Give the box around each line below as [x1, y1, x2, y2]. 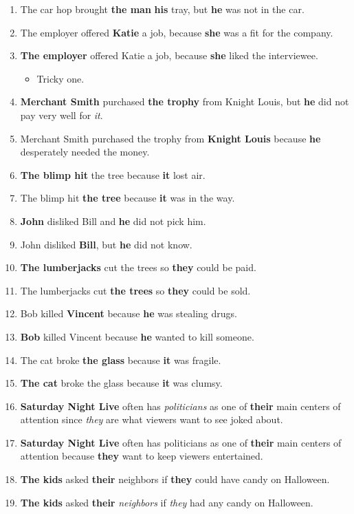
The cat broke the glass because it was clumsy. [20, 376, 223, 390]
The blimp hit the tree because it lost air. [20, 167, 206, 182]
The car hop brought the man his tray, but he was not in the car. [20, 2, 305, 16]
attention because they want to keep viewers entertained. [20, 449, 263, 463]
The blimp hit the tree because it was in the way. [20, 191, 235, 205]
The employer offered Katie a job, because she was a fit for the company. [20, 25, 333, 39]
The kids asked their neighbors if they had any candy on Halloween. [20, 495, 313, 509]
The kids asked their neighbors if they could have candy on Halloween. [20, 472, 330, 486]
